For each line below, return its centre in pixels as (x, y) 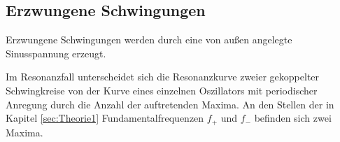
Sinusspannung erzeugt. (56, 53)
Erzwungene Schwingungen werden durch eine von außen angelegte (149, 40)
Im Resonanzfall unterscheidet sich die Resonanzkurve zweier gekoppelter (163, 77)
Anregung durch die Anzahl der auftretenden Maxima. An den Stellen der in (170, 104)
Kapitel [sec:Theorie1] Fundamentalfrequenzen (105, 118)
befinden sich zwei (293, 118)
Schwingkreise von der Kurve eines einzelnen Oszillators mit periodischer (162, 90)
